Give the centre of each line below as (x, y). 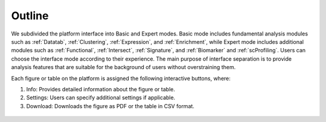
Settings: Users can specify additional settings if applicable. (101, 98)
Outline (30, 16)
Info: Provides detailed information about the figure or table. (101, 89)
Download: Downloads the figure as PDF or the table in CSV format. (110, 106)
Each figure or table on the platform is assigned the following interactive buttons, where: (121, 78)
